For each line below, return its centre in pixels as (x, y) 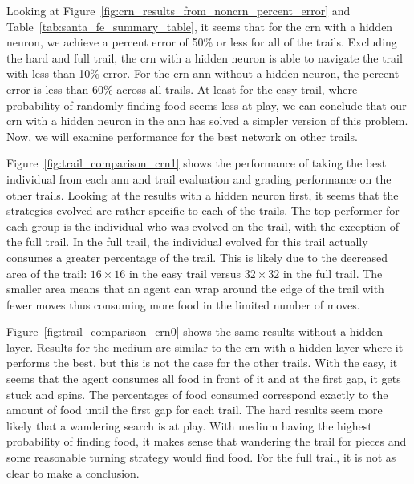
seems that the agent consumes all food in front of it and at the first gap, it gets (204, 379)
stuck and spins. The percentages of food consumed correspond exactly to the (197, 394)
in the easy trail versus (185, 273)
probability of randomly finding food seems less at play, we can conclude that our (207, 105)
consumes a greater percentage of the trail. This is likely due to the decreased (197, 257)
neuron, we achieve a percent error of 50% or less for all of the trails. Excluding (202, 42)
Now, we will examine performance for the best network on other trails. (182, 136)
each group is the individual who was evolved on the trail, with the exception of (203, 226)
